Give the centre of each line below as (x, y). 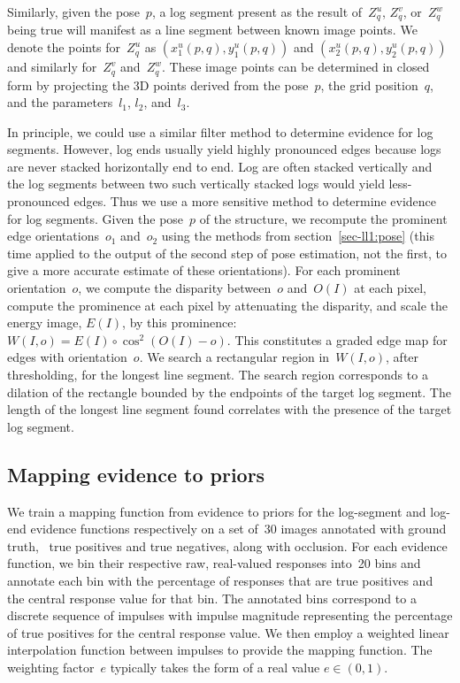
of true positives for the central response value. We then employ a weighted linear (228, 632)
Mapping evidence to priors (136, 474)
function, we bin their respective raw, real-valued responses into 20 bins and (214, 563)
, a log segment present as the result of (257, 12)
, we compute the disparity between (175, 288)
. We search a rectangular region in (234, 357)
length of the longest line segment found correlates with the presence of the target (230, 409)
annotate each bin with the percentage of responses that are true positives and (220, 580)
